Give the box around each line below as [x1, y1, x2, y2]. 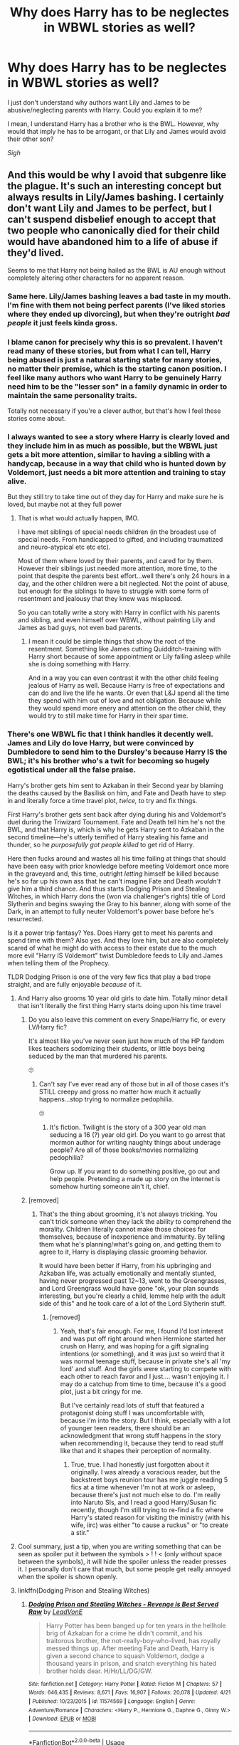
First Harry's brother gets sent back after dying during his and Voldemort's [7, 809, 226, 819]
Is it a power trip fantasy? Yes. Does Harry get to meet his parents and [7, 928, 213, 937]
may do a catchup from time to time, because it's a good [60, 1379, 226, 1388]
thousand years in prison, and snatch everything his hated [46, 1659, 217, 1667]
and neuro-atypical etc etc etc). [17, 543, 111, 552]
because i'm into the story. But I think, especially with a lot [60, 1416, 231, 1425]
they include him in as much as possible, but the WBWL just [7, 441, 218, 451]
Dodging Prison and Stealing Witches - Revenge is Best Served [28, 1600, 219, 1608]
